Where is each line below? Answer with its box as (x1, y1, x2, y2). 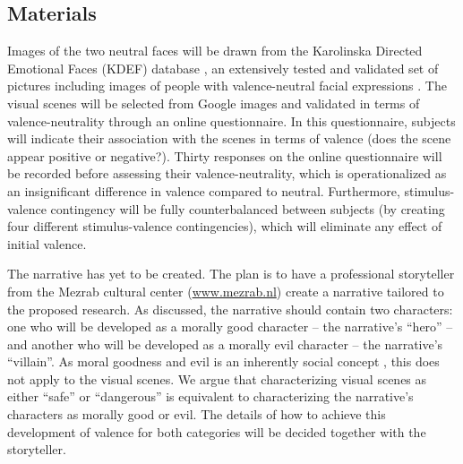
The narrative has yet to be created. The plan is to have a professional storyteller (7, 264, 455, 283)
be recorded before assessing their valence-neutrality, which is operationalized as (7, 164, 447, 183)
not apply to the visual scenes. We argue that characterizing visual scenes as (7, 369, 427, 388)
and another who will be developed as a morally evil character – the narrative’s (7, 334, 443, 353)
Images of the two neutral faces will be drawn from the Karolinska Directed (7, 41, 423, 60)
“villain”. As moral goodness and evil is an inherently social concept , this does (7, 352, 440, 371)
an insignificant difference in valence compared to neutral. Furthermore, (7, 181, 400, 200)
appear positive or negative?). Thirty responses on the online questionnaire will (7, 146, 442, 165)
